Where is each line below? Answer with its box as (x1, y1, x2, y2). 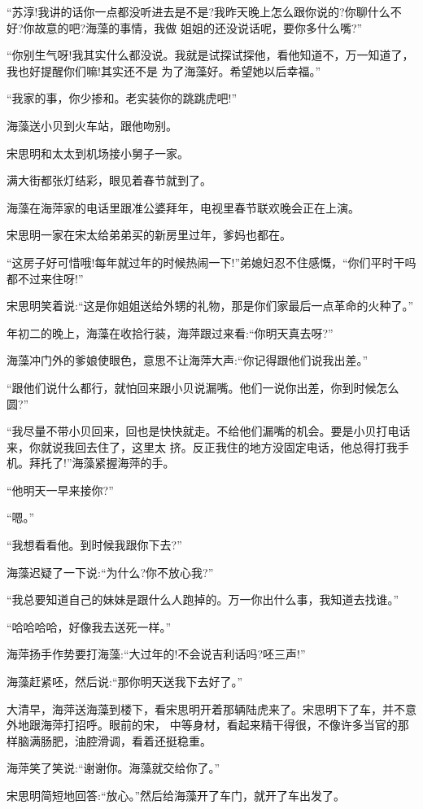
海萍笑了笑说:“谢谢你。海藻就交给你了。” (7, 759, 220, 776)
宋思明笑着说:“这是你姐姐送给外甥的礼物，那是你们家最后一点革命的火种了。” (7, 297, 414, 314)
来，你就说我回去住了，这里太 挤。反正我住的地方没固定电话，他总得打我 (7, 438, 398, 455)
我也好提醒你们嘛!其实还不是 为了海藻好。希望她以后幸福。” (7, 62, 321, 79)
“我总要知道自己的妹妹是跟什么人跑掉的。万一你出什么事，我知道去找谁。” (7, 591, 399, 608)
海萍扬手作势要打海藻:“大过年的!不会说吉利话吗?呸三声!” (7, 645, 306, 663)
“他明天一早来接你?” (7, 481, 114, 498)
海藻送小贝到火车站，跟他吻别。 (7, 116, 177, 133)
